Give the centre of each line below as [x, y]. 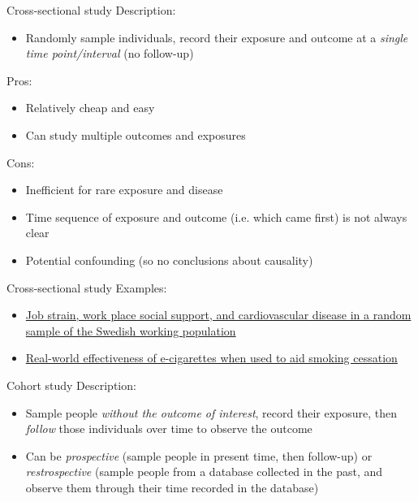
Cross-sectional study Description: [91, 10]
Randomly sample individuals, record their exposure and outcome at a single [217, 37]
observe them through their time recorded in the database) [172, 487]
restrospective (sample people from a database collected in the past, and [204, 472]
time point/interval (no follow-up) [110, 53]
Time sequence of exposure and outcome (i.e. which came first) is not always [216, 216]
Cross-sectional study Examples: [87, 287]
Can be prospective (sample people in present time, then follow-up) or [199, 455]
